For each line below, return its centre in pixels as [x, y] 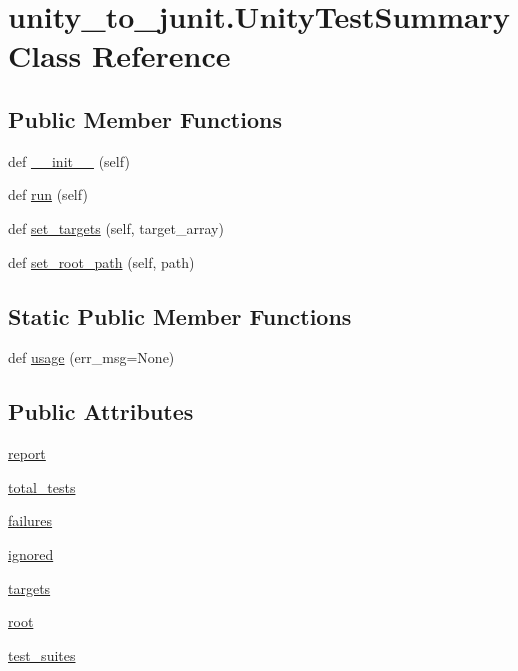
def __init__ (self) [69, 160]
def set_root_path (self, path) [101, 261]
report [27, 453]
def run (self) [48, 194]
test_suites [42, 654]
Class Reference [119, 55]
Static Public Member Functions [180, 315]
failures [30, 520]
